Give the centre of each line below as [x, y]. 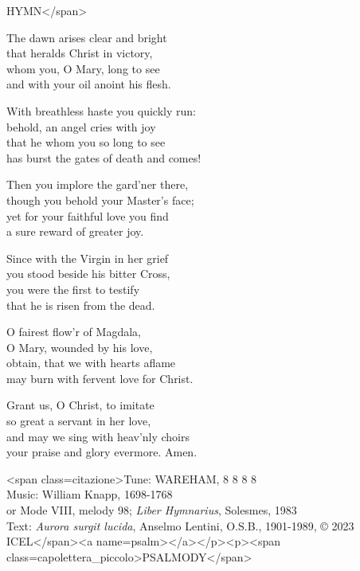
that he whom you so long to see [86, 142]
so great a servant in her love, [79, 421]
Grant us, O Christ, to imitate [80, 405]
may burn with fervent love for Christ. [100, 378]
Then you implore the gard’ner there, [98, 184]
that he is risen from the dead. [81, 305]
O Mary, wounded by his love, [80, 347]
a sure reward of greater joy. [75, 231]
